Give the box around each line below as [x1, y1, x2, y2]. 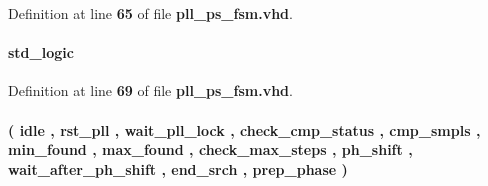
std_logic [8, 42, 74, 63]
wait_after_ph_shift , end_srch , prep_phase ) [8, 158, 348, 179]
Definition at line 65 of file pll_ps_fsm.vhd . [8, 3, 293, 23]
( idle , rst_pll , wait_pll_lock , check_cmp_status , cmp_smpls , [8, 119, 481, 140]
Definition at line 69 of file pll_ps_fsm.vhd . [8, 80, 293, 101]
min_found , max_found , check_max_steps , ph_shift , [8, 139, 413, 160]
